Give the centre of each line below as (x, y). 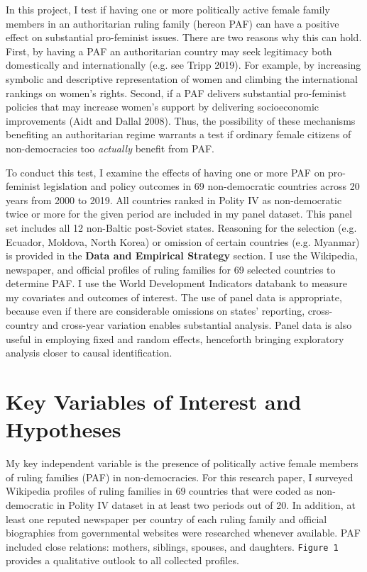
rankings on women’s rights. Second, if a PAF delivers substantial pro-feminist (176, 92)
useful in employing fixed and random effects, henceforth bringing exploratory (175, 338)
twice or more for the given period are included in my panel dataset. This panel (179, 214)
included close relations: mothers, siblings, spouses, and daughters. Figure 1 (172, 546)
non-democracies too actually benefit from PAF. (110, 148)
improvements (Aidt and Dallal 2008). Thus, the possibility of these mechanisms (181, 120)
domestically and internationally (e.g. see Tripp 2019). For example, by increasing (183, 65)
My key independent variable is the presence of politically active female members (182, 463)
